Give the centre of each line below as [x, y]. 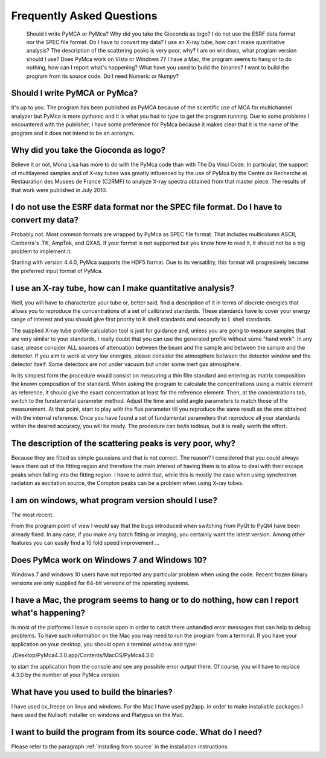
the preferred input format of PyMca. [57, 271]
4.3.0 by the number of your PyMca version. [66, 675]
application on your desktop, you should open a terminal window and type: [104, 644]
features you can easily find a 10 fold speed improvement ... [85, 543]
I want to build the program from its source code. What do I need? [137, 732]
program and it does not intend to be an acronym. [73, 133]
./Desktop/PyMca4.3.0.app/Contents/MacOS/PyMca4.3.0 [82, 655]
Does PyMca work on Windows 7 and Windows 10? [109, 560]
